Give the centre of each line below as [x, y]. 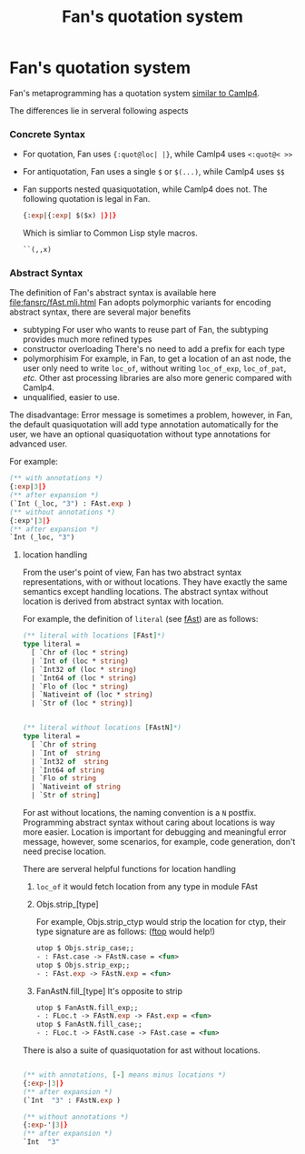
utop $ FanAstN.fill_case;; [89, 1025]
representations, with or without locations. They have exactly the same [155, 582]
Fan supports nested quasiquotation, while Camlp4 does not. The [145, 189]
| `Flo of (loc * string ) [80, 687]
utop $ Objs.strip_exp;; [83, 965]
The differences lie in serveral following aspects [99, 110]
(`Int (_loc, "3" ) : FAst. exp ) [70, 503]
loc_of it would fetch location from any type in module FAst [147, 887]
